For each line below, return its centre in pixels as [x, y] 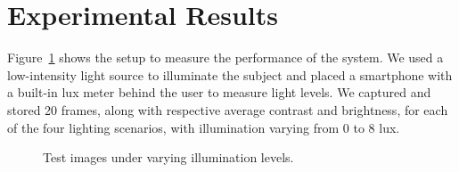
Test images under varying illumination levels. [168, 157]
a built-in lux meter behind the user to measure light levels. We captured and [219, 92]
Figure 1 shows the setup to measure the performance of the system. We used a [225, 57]
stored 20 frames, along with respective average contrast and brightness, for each [228, 109]
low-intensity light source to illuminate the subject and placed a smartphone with [230, 74]
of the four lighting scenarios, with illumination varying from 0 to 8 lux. [204, 127]
